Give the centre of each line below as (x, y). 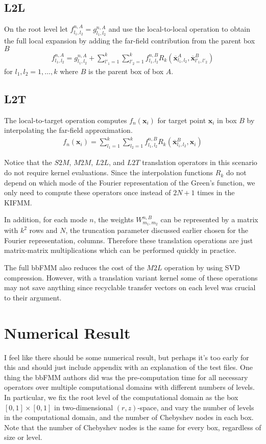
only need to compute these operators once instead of (88, 192)
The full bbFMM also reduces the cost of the (74, 267)
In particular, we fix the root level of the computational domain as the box (121, 397)
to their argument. (33, 297)
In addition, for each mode (46, 219)
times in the (216, 192)
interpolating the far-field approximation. (68, 130)
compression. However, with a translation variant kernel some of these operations (131, 277)
